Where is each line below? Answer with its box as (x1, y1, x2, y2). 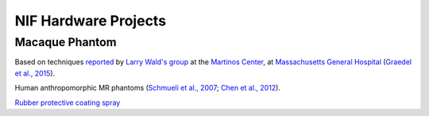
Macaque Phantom (14, 35, 117, 49)
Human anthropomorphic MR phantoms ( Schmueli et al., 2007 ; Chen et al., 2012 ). (14, 83, 281, 93)
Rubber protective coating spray (14, 98, 121, 107)
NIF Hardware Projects (14, 12, 167, 29)
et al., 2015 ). (14, 68, 56, 78)
